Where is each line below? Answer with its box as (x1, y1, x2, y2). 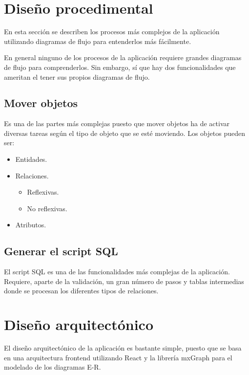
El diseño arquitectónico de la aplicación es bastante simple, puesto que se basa (4, 343, 242, 353)
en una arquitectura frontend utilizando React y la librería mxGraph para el (4, 352, 232, 362)
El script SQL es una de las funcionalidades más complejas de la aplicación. (4, 266, 230, 277)
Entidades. (15, 154, 47, 164)
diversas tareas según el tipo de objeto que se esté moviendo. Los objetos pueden (4, 128, 245, 138)
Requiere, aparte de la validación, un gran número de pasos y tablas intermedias (4, 276, 244, 286)
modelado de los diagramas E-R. (4, 362, 101, 372)
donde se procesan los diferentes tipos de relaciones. (4, 286, 159, 296)
